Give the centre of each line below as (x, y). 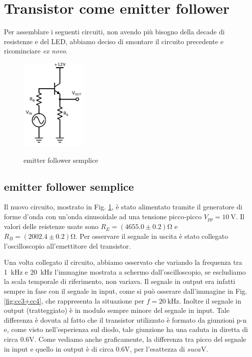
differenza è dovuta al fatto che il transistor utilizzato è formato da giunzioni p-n (125, 319)
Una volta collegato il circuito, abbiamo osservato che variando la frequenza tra (123, 262)
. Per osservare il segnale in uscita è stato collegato (152, 236)
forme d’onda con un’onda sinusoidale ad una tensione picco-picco (103, 216)
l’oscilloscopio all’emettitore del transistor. (67, 245)
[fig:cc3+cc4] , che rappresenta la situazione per (74, 300)
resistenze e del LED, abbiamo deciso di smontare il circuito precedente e (114, 41)
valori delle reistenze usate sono (51, 226)
